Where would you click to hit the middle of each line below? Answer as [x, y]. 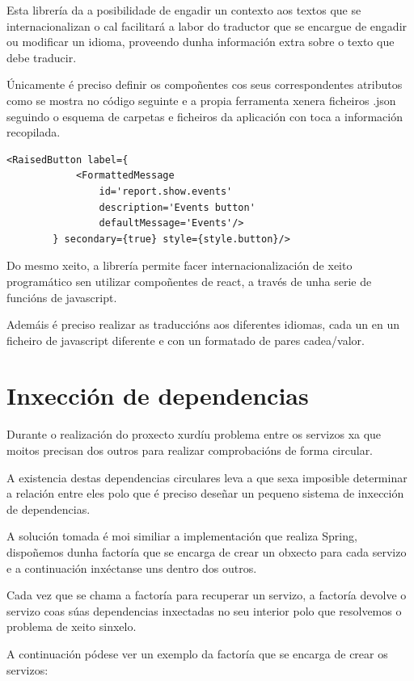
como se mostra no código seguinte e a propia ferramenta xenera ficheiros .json [201, 100]
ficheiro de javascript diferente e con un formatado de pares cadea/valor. [186, 340]
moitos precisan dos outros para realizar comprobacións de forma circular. [190, 450]
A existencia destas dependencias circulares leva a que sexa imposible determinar [207, 477]
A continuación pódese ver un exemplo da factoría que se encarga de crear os [197, 653]
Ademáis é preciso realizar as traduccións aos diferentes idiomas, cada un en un [203, 324]
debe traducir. [42, 57]
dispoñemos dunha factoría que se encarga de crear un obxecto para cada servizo [207, 551]
